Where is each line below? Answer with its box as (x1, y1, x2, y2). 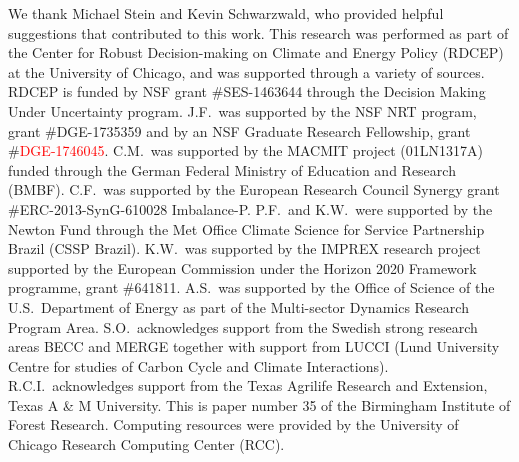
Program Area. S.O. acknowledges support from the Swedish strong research (8, 316, 478, 337)
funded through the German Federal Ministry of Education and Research (8, 159, 456, 180)
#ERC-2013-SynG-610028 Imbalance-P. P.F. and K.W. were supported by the (8, 198, 493, 219)
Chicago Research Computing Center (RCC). (8, 434, 285, 455)
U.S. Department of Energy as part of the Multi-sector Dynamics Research (8, 296, 469, 317)
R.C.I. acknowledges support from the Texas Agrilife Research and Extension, (8, 375, 488, 396)
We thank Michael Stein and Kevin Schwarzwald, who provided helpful (8, 3, 444, 23)
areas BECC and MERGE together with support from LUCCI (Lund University (8, 336, 500, 357)
